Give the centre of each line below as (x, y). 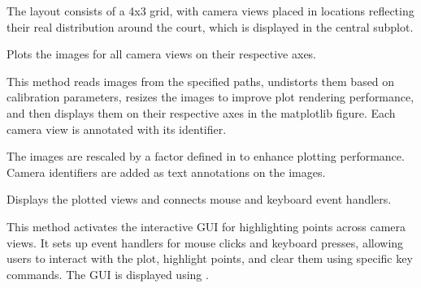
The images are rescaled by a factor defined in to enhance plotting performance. (206, 156)
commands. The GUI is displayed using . (108, 274)
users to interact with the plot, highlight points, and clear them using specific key (210, 258)
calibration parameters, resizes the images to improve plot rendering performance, (210, 97)
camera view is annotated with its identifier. (117, 129)
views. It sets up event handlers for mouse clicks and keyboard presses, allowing (205, 242)
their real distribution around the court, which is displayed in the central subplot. (210, 26)
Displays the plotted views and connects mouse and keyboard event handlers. (199, 199)
